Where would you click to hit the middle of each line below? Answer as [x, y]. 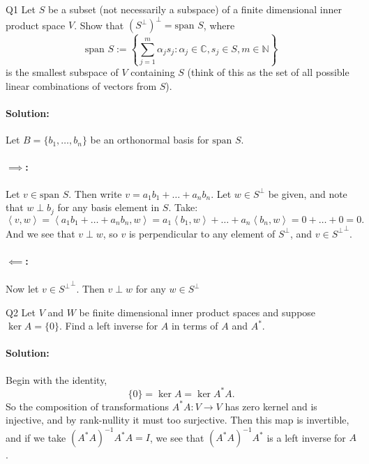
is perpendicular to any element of [202, 233]
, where [219, 25]
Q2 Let [21, 312]
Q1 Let [21, 9]
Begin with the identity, [57, 379]
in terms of [195, 326]
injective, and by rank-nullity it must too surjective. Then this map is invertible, [178, 420]
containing [153, 72]
